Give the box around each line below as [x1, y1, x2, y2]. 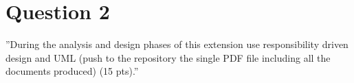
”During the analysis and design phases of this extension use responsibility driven [5, 37, 349, 51]
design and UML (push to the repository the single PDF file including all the [5, 50, 331, 64]
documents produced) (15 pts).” [5, 64, 139, 78]
